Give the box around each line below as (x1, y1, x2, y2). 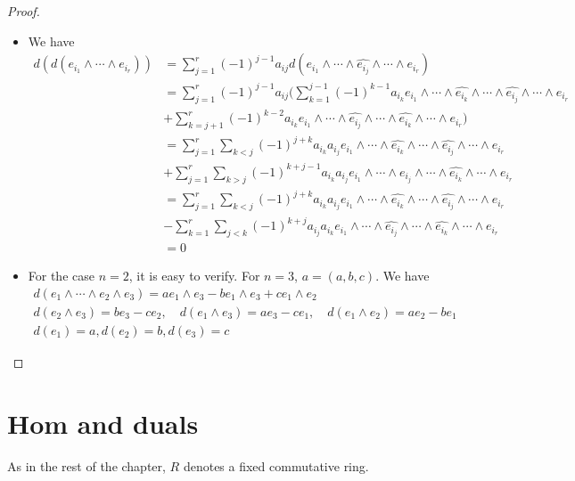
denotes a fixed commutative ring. (183, 456, 369, 475)
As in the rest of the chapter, (7, 456, 166, 475)
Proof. (7, 2, 40, 20)
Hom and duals (7, 404, 199, 441)
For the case (28, 266, 94, 285)
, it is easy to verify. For (128, 266, 260, 285)
